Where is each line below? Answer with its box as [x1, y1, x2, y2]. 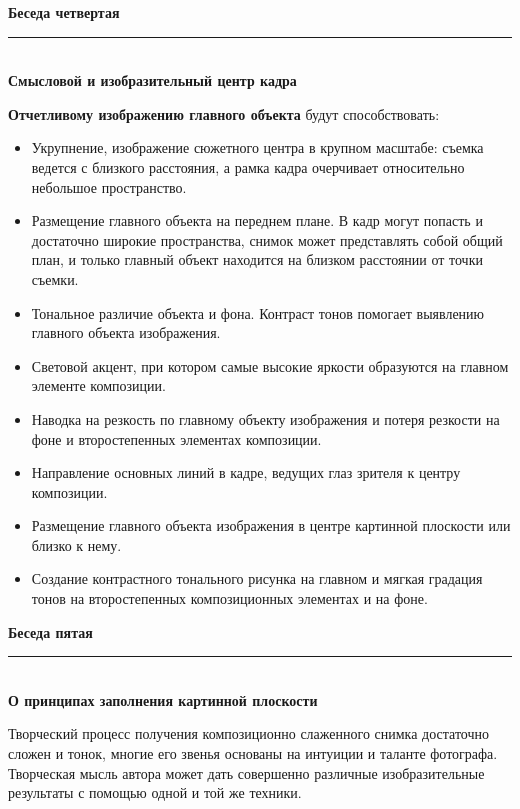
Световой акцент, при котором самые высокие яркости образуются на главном [31, 355, 509, 376]
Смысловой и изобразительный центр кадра [8, 70, 297, 91]
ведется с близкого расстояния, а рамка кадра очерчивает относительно [31, 156, 465, 177]
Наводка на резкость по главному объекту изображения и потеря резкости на [31, 408, 500, 429]
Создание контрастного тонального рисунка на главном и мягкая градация [31, 568, 483, 589]
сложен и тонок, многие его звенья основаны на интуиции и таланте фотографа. [8, 743, 498, 764]
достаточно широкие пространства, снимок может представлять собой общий [31, 229, 503, 250]
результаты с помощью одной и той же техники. [8, 782, 302, 803]
